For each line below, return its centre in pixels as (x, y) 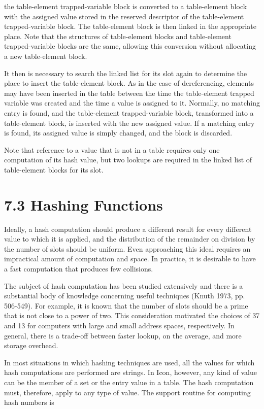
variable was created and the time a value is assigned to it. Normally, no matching (132, 103)
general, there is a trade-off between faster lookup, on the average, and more (123, 335)
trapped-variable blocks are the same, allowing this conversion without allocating (130, 46)
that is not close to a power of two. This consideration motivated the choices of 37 (132, 315)
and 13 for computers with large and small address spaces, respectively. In (119, 325)
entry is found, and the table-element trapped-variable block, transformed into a (129, 112)
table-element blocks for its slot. (54, 169)
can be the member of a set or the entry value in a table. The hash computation (129, 382)
